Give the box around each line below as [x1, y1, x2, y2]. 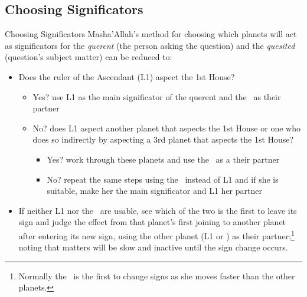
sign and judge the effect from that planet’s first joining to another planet [18, 216, 286, 228]
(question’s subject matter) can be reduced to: [5, 51, 172, 63]
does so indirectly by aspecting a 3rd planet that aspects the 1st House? [32, 133, 294, 146]
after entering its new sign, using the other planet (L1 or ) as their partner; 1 [18, 227, 295, 242]
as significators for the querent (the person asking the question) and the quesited [5, 39, 295, 51]
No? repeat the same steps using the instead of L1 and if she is [47, 173, 279, 185]
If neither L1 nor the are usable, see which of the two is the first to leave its [18, 204, 297, 216]
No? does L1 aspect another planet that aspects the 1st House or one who [32, 121, 301, 134]
